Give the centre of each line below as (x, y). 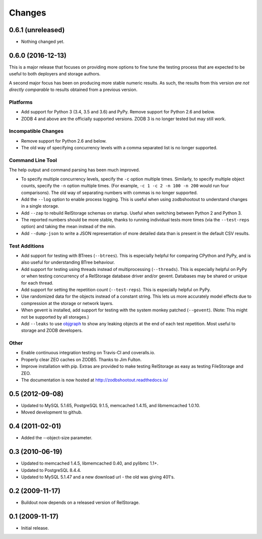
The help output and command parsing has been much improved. (74, 170)
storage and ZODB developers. (52, 330)
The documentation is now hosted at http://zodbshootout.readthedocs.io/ (95, 380)
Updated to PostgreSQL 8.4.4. (51, 470)
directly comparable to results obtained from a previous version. (73, 90)
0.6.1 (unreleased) (37, 30)
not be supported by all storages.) (55, 317)
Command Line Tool (33, 160)
